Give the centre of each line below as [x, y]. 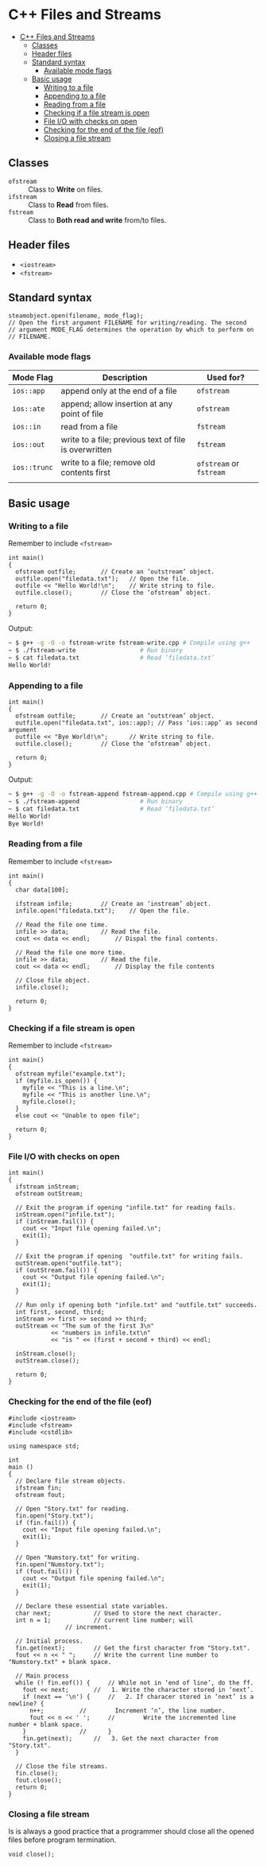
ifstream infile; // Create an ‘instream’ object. [114, 904]
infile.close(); [42, 987]
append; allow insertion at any [117, 403]
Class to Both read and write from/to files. [97, 220]
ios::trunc [33, 467]
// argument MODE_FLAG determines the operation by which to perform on [131, 330]
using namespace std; [44, 1446]
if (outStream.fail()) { [56, 1270]
